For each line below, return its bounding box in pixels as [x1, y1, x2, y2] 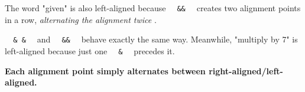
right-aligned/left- [209, 64, 283, 77]
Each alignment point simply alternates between [5, 64, 206, 77]
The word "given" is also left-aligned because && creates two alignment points [5, 2, 301, 14]
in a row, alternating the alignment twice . [5, 13, 157, 25]
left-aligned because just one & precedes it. [5, 44, 175, 57]
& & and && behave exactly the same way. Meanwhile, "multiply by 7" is [13, 33, 298, 45]
